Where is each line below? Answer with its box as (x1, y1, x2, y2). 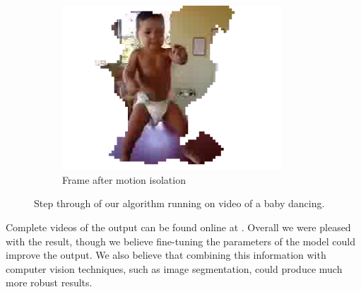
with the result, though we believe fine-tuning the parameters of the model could (6, 233, 355, 248)
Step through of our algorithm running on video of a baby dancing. (34, 196, 325, 211)
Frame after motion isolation (62, 172, 186, 187)
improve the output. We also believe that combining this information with (6, 247, 326, 262)
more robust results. (6, 275, 93, 290)
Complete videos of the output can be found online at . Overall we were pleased (6, 219, 351, 234)
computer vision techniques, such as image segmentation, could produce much (6, 261, 343, 276)
